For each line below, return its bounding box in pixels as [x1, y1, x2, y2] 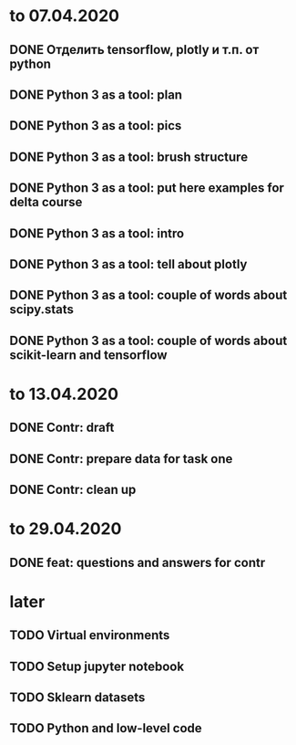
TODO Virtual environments [9, 627, 170, 644]
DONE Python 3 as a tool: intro [9, 226, 185, 241]
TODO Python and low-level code [9, 720, 202, 736]
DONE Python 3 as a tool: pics [9, 118, 182, 133]
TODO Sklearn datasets [9, 690, 146, 705]
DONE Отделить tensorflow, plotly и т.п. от [9, 42, 260, 58]
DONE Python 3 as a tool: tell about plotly [9, 257, 248, 272]
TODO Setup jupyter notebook [9, 658, 185, 674]
